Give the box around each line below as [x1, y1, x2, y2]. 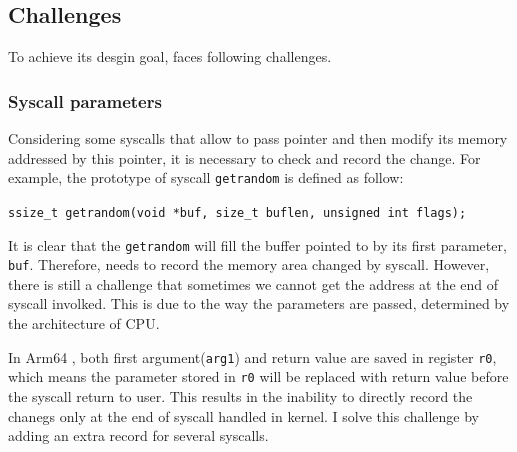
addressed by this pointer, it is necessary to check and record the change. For [8, 147, 481, 168]
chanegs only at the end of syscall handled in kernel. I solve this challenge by [8, 405, 479, 426]
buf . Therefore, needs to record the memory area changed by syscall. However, [8, 254, 490, 275]
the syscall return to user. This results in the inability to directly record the [8, 385, 473, 406]
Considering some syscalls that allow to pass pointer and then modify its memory [8, 128, 508, 149]
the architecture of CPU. [8, 313, 160, 334]
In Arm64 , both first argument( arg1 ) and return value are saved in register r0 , [8, 346, 497, 367]
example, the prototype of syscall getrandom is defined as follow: [8, 167, 404, 188]
